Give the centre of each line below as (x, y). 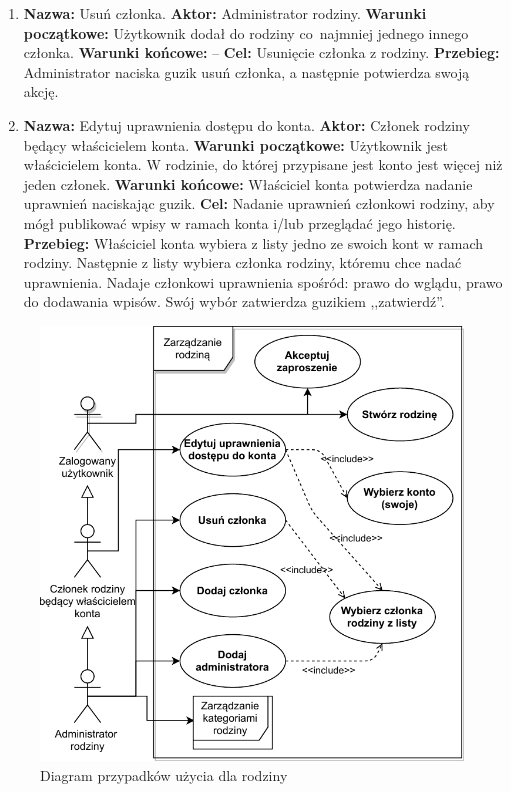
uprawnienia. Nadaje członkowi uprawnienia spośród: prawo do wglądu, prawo (263, 281)
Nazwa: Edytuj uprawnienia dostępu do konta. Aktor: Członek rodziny (246, 124)
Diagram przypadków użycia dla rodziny (164, 774)
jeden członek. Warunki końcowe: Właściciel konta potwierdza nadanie (248, 183)
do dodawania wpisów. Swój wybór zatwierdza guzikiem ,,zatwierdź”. (234, 301)
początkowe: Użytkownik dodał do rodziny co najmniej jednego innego (246, 32)
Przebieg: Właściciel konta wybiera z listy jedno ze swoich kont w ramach (253, 242)
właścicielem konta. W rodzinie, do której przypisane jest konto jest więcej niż (263, 164)
